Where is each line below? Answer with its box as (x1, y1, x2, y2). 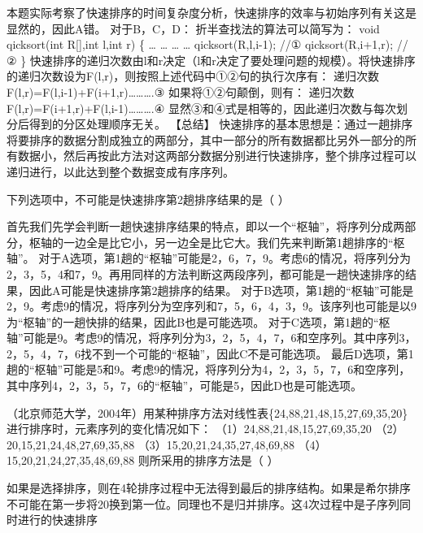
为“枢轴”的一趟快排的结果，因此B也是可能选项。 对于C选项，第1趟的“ (7, 313, 379, 330)
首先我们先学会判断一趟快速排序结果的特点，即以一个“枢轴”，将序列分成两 (7, 218, 405, 235)
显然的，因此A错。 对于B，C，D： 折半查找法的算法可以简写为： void (7, 19, 380, 37)
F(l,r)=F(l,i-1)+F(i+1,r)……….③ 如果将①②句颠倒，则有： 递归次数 (7, 83, 355, 100)
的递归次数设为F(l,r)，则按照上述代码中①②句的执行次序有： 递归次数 (7, 67, 379, 84)
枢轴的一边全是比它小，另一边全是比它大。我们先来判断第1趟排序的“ (28, 233, 394, 250)
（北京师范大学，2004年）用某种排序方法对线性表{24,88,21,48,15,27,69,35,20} (7, 404, 408, 421)
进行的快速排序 (17, 511, 98, 528)
